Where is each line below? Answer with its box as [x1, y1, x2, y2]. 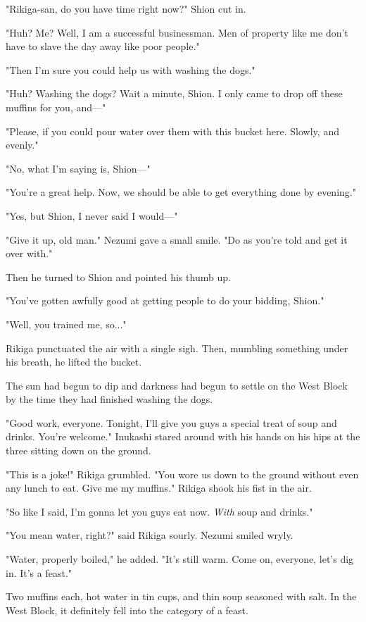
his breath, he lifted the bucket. [6, 354, 142, 369]
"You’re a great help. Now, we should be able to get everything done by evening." [6, 185, 356, 199]
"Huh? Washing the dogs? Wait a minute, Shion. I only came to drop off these [6, 86, 343, 101]
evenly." [6, 137, 39, 152]
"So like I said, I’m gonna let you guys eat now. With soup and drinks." [6, 504, 313, 518]
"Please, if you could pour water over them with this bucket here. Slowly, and [6, 123, 339, 138]
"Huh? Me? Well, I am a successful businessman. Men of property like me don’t [6, 25, 348, 39]
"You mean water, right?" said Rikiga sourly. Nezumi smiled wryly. [6, 528, 294, 542]
